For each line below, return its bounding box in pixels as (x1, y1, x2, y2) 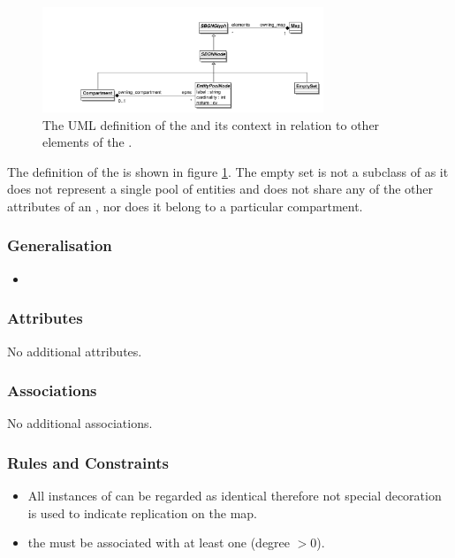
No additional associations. (7, 414, 153, 432)
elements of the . (42, 133, 133, 151)
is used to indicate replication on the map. (27, 503, 257, 522)
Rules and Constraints (7, 451, 169, 473)
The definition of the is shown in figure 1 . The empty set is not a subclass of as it (7, 162, 449, 180)
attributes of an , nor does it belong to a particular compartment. (7, 196, 363, 215)
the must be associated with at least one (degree (27, 533, 291, 552)
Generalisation (7, 234, 112, 256)
